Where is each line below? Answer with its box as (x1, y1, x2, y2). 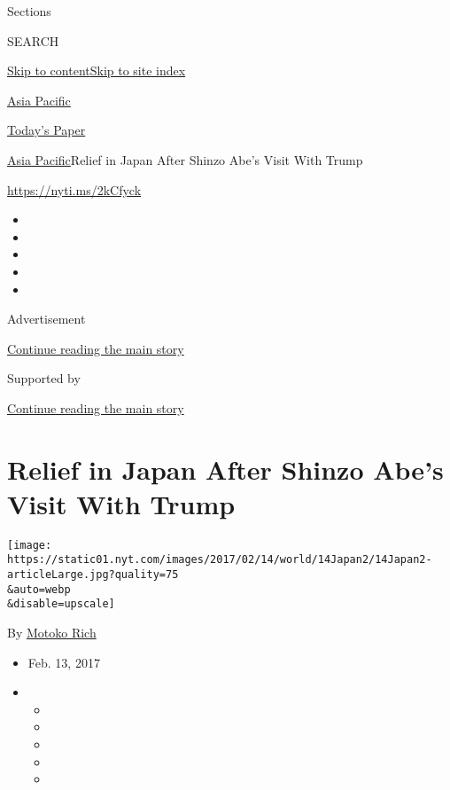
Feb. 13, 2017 (27, 653, 100, 671)
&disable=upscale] (7, 598, 115, 611)
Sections (7, 2, 51, 20)
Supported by (7, 369, 81, 387)
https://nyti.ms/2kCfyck (7, 180, 142, 199)
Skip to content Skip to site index (7, 61, 186, 80)
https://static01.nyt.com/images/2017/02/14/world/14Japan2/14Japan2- (7, 553, 432, 567)
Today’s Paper (7, 121, 86, 139)
